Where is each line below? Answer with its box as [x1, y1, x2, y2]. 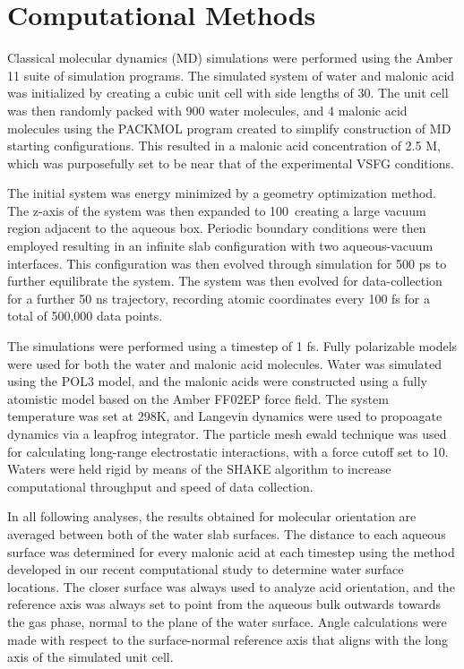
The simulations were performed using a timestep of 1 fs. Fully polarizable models [7, 337, 458, 356]
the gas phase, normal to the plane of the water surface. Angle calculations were [7, 612, 447, 630]
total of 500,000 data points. [7, 306, 163, 325]
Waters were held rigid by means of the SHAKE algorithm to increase [7, 459, 391, 478]
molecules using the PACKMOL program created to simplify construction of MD [7, 118, 451, 137]
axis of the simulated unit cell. [7, 648, 174, 666]
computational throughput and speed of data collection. [7, 476, 314, 495]
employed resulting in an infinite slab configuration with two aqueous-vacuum [7, 236, 434, 255]
